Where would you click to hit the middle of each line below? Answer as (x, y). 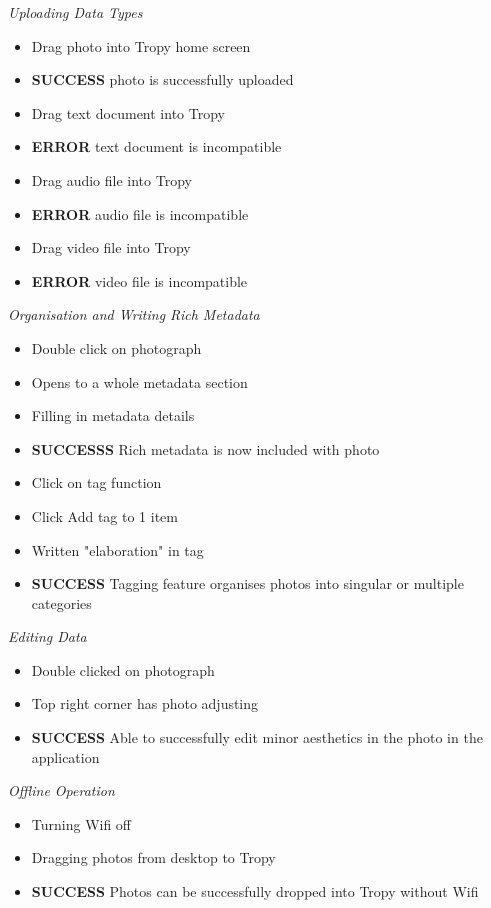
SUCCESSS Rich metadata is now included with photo (205, 448)
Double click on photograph (116, 347)
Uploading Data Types (75, 12)
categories (61, 602)
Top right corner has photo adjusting (145, 703)
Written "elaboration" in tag (117, 549)
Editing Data (47, 636)
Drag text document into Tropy (128, 112)
